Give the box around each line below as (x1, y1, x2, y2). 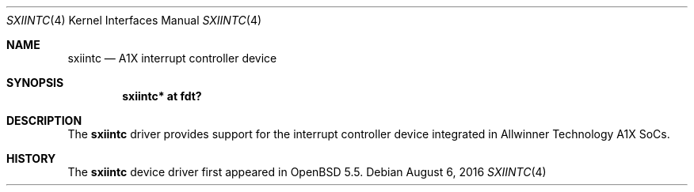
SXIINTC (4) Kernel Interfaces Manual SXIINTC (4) (6, 13, 262, 27)
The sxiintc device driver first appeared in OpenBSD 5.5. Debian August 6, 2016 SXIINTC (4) (67, 165, 547, 179)
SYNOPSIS (6, 76, 64, 89)
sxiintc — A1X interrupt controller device (67, 51, 277, 65)
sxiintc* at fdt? (122, 89, 202, 103)
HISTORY (6, 152, 56, 165)
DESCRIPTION (6, 114, 82, 127)
